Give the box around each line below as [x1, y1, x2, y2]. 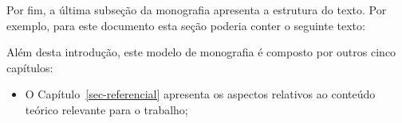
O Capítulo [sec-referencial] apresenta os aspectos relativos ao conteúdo [25, 86, 376, 102]
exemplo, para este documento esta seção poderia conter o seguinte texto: [6, 17, 365, 33]
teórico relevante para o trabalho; [25, 101, 188, 117]
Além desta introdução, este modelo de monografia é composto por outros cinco [6, 44, 396, 60]
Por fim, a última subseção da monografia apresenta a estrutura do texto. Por [6, 2, 387, 17]
